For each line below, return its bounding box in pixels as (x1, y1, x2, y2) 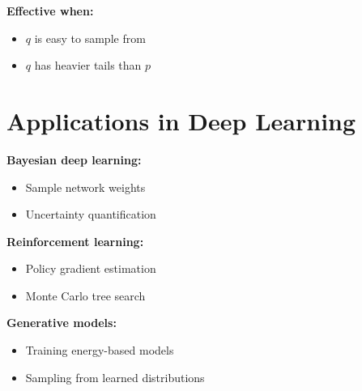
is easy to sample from (34, 29, 146, 46)
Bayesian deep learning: (6, 151, 142, 168)
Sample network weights (25, 178, 146, 195)
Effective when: (6, 2, 94, 19)
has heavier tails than (34, 57, 142, 74)
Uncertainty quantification (25, 206, 156, 223)
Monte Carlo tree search (25, 287, 146, 304)
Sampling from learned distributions (25, 368, 205, 385)
